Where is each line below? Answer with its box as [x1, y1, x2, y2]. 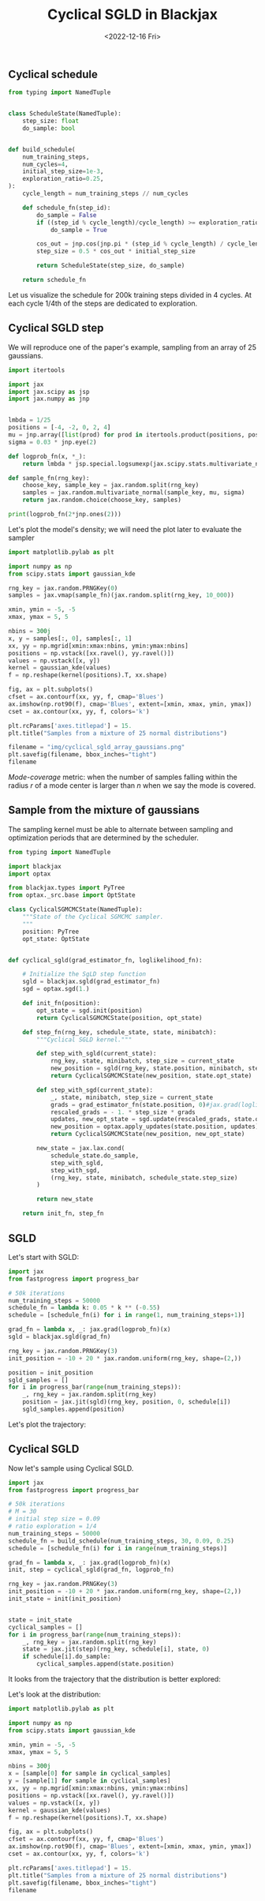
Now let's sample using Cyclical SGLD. [8, 1463, 134, 1473]
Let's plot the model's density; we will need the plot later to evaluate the [8, 524, 242, 534]
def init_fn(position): [22, 999, 101, 1007]
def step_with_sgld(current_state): [36, 1050, 157, 1058]
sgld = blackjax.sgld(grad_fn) [8, 1333, 111, 1341]
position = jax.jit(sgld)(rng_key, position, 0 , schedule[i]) [22, 1398, 231, 1406]
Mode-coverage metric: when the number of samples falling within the [8, 772, 238, 782]
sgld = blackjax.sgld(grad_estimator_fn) [22, 977, 160, 986]
